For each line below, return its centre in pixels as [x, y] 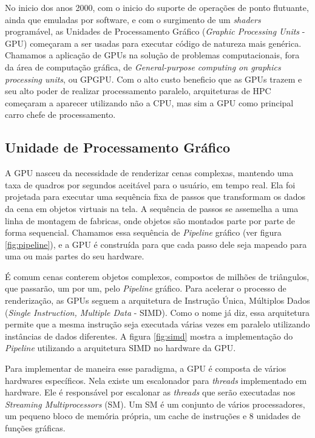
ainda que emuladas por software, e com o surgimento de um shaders [133, 19]
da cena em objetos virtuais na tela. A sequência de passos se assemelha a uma [152, 208]
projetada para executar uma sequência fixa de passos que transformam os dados [155, 197]
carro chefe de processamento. [60, 115]
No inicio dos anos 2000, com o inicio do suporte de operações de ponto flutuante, [157, 7]
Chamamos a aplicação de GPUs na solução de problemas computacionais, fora [152, 55]
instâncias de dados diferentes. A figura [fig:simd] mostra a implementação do [149, 336]
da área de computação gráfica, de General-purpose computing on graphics [143, 67]
